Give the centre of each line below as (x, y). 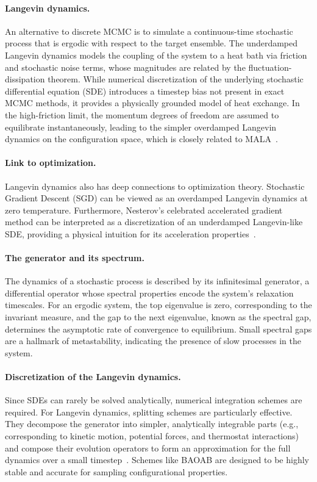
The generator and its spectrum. (75, 258)
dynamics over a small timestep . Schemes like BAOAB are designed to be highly (157, 460)
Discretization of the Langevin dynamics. (93, 377)
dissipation (25, 79)
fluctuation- (270, 67)
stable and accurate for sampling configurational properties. (116, 471)
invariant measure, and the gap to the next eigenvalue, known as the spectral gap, (158, 317)
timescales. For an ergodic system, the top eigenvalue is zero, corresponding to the (158, 305)
